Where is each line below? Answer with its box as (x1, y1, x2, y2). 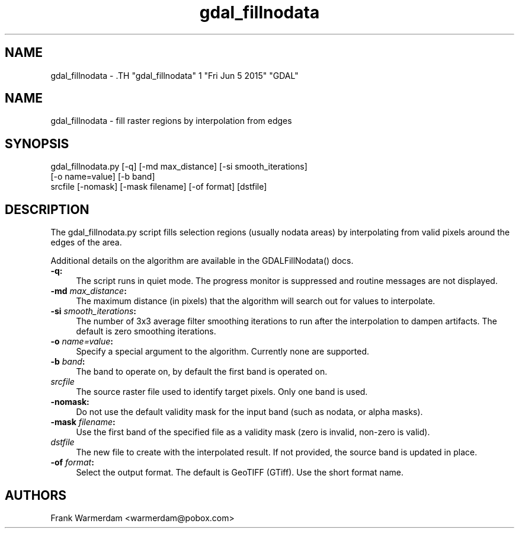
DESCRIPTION (5, 202, 89, 217)
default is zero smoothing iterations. (76, 326, 216, 337)
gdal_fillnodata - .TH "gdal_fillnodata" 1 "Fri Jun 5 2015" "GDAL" (50, 70, 299, 81)
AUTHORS (5, 487, 67, 503)
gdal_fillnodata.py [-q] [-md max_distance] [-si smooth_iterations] (50, 161, 307, 172)
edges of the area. (50, 237, 122, 248)
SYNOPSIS (5, 136, 69, 151)
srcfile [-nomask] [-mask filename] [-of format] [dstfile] (50, 181, 267, 192)
